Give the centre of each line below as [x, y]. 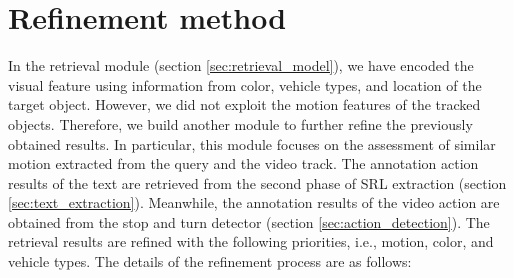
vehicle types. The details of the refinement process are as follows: [210, 261]
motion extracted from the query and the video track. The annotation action [243, 163]
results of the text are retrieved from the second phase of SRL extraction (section [257, 182]
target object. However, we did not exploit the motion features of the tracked [244, 104]
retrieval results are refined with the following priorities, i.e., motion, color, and [251, 241]
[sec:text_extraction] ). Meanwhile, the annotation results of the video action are [254, 202]
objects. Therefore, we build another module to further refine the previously [240, 123]
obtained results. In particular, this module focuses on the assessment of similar [252, 143]
